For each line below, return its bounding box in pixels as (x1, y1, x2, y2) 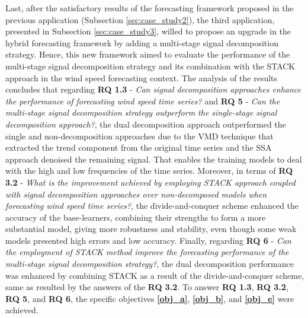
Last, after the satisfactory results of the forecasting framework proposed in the (5, 2, 294, 14)
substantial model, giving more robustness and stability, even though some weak (5, 222, 297, 235)
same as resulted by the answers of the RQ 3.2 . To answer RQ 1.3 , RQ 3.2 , (5, 281, 288, 293)
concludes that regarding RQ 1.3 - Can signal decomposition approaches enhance (5, 83, 301, 96)
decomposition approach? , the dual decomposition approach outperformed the (5, 117, 286, 130)
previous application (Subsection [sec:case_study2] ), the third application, (5, 13, 275, 26)
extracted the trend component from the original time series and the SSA (5, 141, 272, 154)
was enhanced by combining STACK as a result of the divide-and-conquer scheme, (5, 269, 304, 281)
